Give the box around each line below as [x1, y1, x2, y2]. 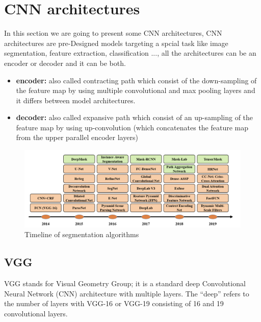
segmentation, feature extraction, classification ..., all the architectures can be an [4, 48, 256, 58]
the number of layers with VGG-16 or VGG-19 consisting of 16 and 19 [4, 298, 224, 309]
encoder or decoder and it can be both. [4, 57, 126, 68]
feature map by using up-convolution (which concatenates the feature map [16, 122, 249, 132]
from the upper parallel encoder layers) [16, 132, 138, 143]
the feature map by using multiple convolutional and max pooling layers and [16, 85, 255, 96]
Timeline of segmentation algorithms [24, 229, 139, 240]
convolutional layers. [4, 308, 68, 318]
